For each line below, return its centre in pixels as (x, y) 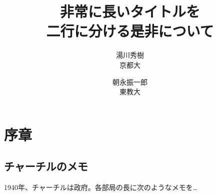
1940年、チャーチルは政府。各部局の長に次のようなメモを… (101, 187)
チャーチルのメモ (46, 166)
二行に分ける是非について (130, 31)
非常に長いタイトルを (130, 11)
